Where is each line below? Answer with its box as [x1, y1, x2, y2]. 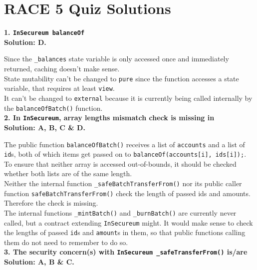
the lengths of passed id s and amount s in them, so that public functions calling [4, 227, 246, 238]
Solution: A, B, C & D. [4, 122, 85, 132]
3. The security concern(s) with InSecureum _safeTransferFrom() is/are [4, 247, 248, 257]
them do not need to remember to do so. [4, 237, 128, 247]
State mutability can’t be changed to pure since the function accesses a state [4, 73, 239, 83]
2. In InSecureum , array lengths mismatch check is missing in [4, 112, 215, 123]
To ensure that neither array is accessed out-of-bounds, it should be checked [4, 158, 237, 169]
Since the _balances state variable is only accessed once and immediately [4, 53, 229, 64]
